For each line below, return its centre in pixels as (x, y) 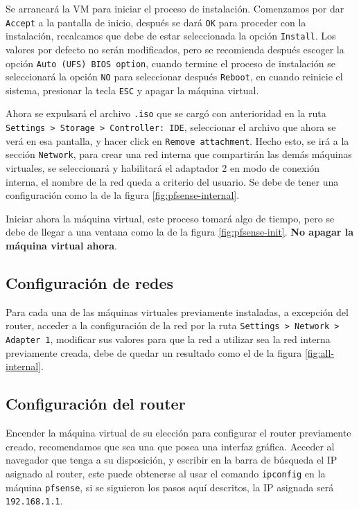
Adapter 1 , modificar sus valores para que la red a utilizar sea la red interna (168, 339)
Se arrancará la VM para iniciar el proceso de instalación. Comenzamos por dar (175, 8)
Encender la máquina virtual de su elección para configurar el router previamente (178, 433)
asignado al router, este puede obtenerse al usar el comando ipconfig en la (166, 473)
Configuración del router (96, 404)
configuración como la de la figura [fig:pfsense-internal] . (123, 195)
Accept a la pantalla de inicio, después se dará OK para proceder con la (156, 22)
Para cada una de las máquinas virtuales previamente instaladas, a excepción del (177, 311)
